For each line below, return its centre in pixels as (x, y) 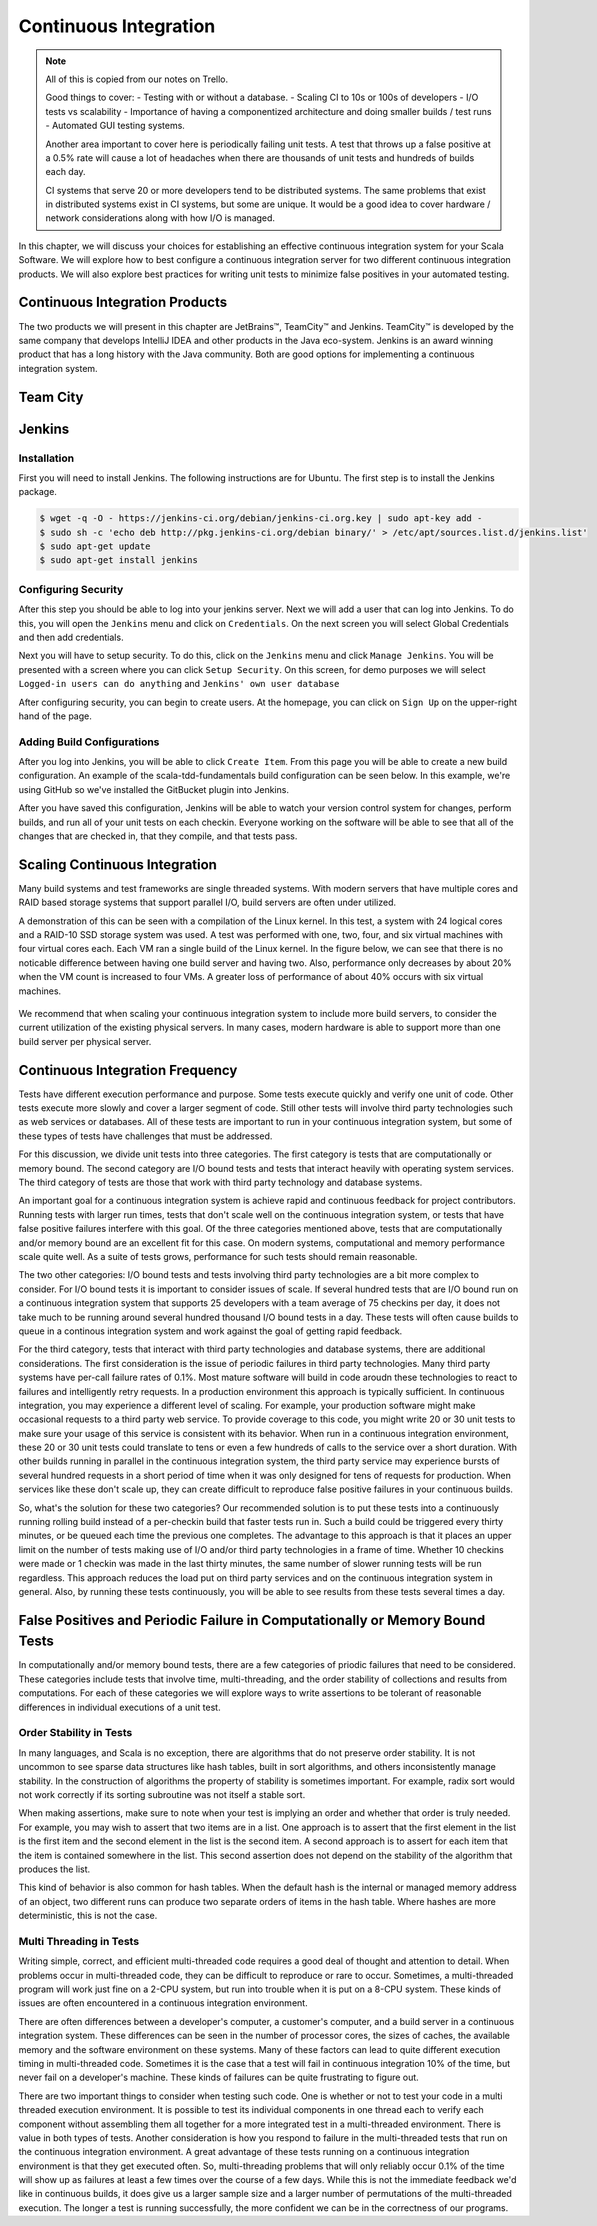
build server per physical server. (85, 1041)
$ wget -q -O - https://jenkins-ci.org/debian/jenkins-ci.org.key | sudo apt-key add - (261, 518)
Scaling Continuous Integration (117, 864)
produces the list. (54, 1869)
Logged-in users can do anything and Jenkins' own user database (179, 684)
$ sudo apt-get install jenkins (119, 560)
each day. (65, 172)
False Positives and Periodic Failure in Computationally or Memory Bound (252, 1620)
